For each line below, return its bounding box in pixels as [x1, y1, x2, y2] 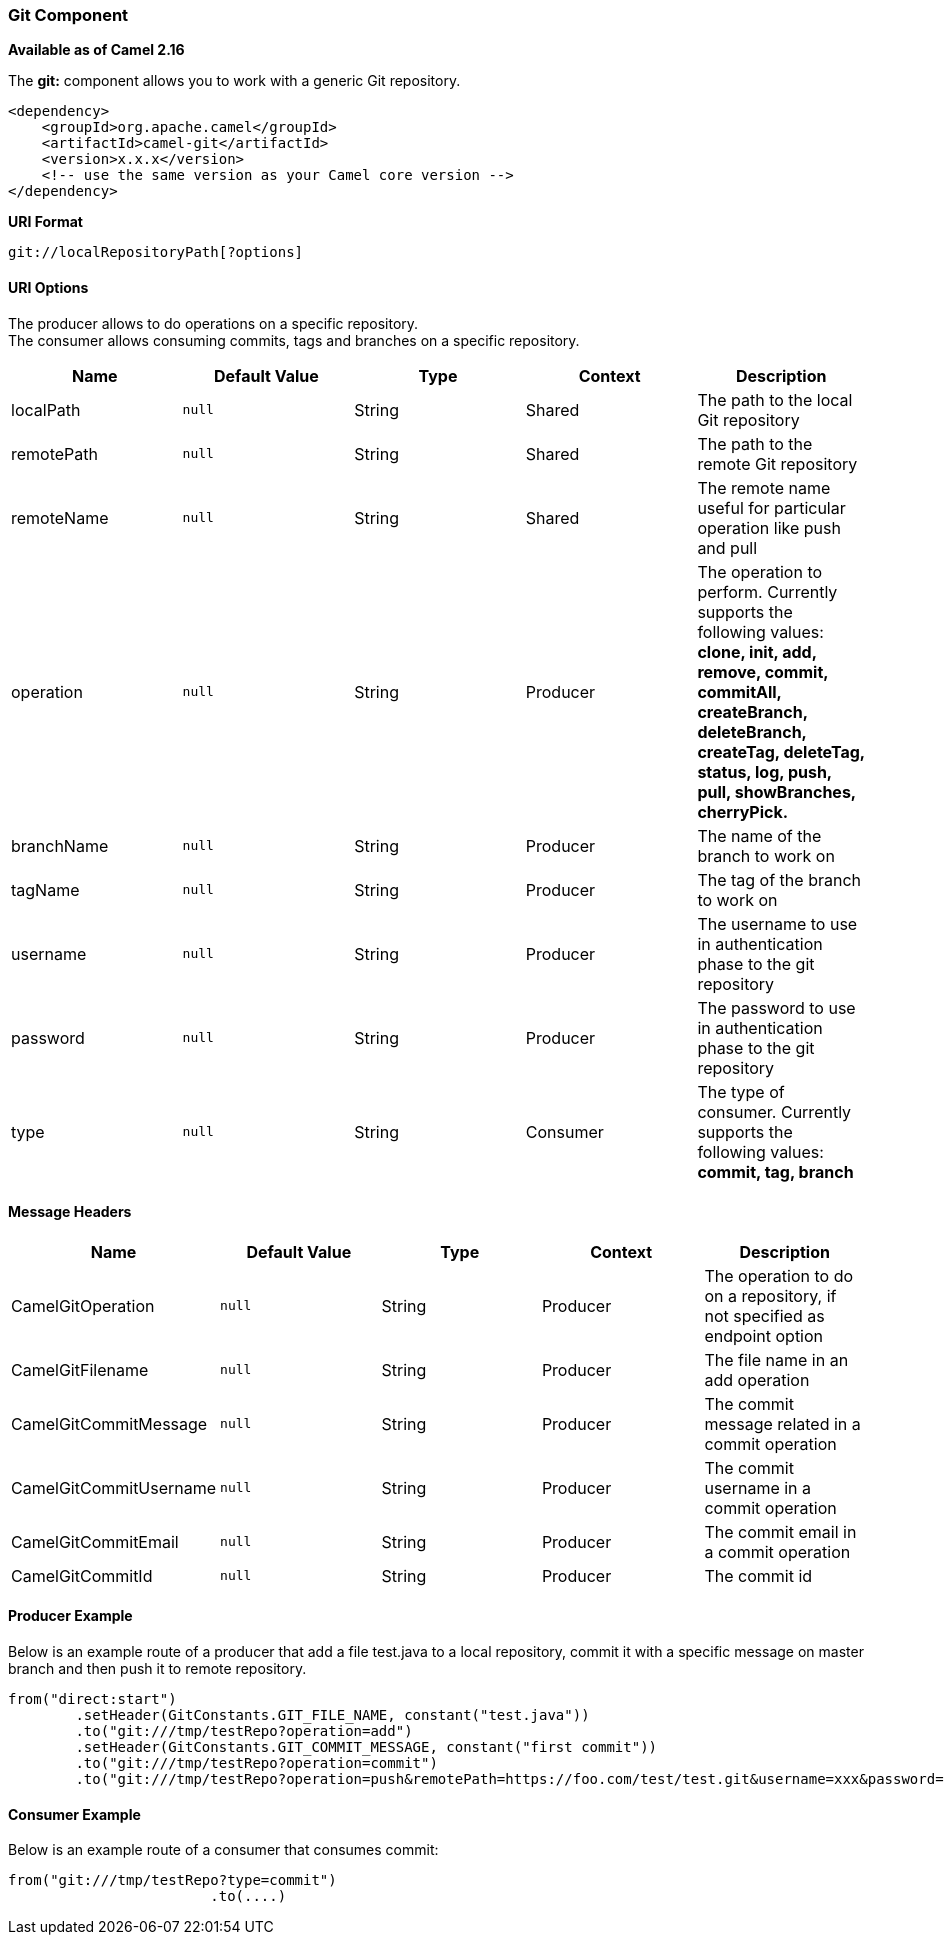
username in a [704, 1477, 812, 1498]
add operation [704, 1369, 810, 1390]
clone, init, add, [697, 641, 817, 662]
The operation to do [704, 1265, 854, 1286]
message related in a [704, 1413, 861, 1434]
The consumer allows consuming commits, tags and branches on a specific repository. [8, 331, 580, 349]
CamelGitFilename [11, 1359, 149, 1380]
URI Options [8, 278, 89, 296]
